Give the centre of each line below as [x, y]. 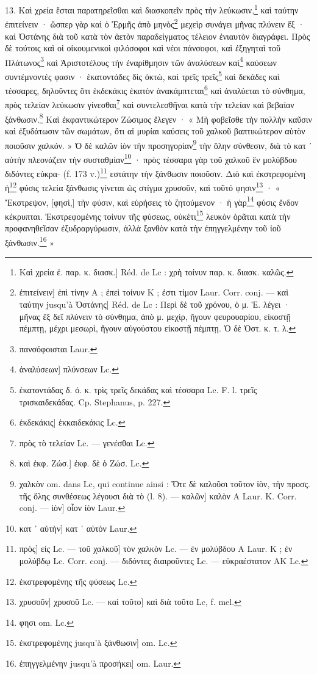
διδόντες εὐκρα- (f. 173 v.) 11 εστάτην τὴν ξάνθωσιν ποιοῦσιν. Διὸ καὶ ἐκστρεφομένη [155, 172]
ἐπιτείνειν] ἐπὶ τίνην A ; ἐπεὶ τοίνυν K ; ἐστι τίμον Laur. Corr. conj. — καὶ [154, 292]
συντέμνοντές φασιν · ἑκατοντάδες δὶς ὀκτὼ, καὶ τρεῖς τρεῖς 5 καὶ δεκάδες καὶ [142, 75]
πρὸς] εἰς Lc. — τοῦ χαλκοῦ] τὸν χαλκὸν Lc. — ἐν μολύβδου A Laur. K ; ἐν [156, 549]
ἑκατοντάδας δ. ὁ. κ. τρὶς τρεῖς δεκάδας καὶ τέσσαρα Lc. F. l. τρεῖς [138, 390]
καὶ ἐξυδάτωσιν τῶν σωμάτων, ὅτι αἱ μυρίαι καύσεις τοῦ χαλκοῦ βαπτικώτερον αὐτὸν [155, 130]
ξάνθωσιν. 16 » [30, 241]
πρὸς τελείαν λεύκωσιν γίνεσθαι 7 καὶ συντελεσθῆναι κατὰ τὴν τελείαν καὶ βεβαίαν [150, 104]
